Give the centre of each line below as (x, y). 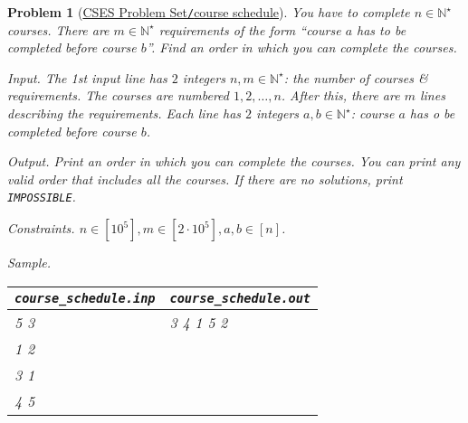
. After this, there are (340, 95)
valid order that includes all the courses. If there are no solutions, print (205, 179)
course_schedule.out (240, 298)
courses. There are (58, 29)
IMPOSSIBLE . (42, 197)
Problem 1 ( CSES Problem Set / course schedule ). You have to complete (209, 12)
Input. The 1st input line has (87, 77)
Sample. (29, 263)
